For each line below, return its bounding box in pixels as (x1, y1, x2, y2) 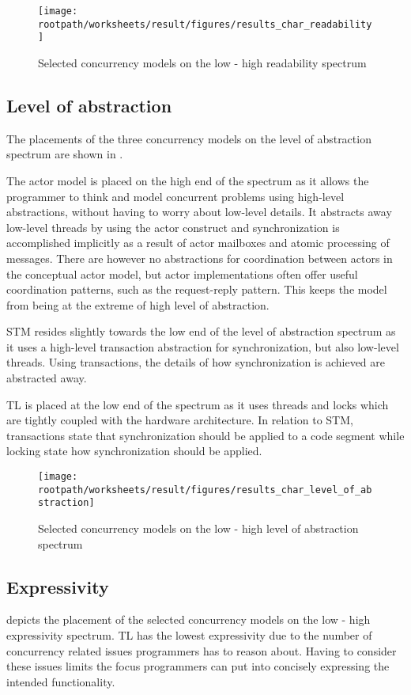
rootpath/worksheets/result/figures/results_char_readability (38, 18, 372, 30)
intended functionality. (6, 673, 115, 689)
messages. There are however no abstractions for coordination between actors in (6, 249, 393, 266)
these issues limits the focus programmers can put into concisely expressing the (6, 658, 390, 674)
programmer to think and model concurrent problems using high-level (6, 188, 345, 204)
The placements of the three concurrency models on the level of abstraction (6, 130, 371, 146)
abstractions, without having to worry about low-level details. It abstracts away (6, 203, 392, 220)
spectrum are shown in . (6, 146, 123, 162)
